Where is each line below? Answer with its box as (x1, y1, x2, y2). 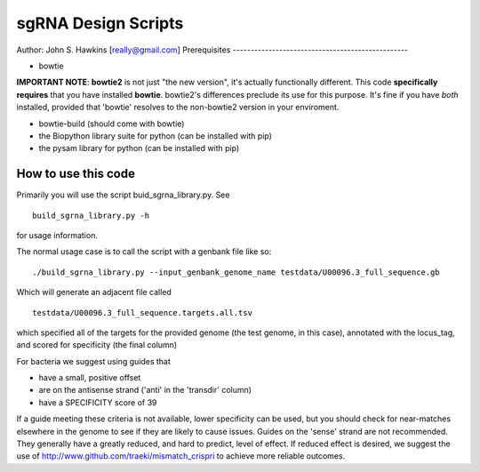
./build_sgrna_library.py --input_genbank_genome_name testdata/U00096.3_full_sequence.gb (32, 267, 440, 277)
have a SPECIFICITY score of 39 (38, 396, 157, 408)
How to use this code (16, 166, 135, 181)
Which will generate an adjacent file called (16, 287, 172, 298)
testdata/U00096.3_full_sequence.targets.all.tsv (32, 308, 253, 317)
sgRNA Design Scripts (16, 13, 184, 33)
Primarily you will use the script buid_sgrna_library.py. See (16, 189, 230, 200)
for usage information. (16, 229, 98, 240)
